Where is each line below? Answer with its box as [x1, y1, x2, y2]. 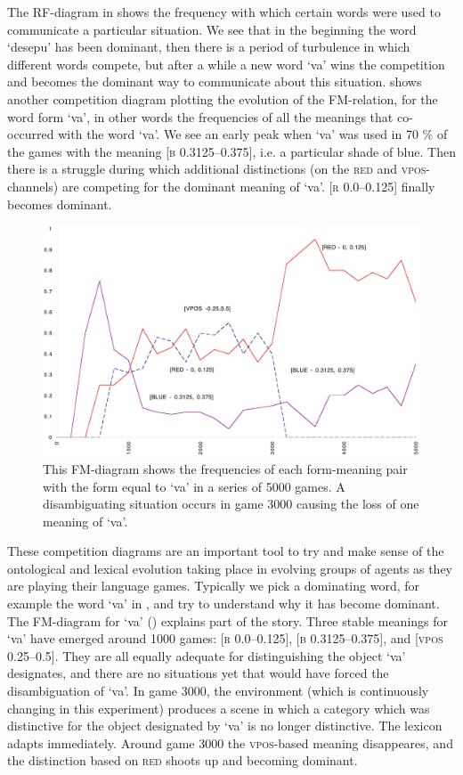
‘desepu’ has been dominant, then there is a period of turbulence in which [7, 37, 410, 56]
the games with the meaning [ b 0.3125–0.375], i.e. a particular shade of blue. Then [7, 142, 456, 160]
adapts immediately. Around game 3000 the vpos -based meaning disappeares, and [7, 733, 453, 752]
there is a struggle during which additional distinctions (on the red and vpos [7, 159, 426, 178]
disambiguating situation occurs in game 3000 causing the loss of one [43, 494, 419, 513]
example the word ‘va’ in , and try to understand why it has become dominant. [7, 594, 440, 613]
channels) [7, 176, 59, 195]
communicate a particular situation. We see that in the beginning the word [7, 20, 417, 38]
